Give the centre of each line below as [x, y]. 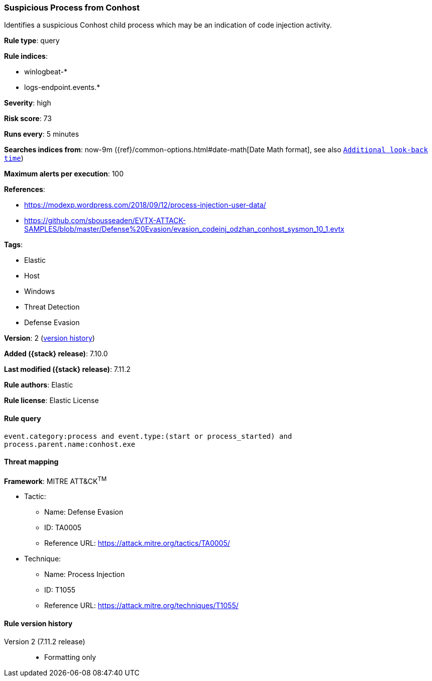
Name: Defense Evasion [84, 512]
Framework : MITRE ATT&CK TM [56, 480]
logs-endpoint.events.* [62, 87]
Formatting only [70, 657]
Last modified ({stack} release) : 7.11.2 [67, 369]
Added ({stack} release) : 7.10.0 [56, 354]
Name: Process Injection [85, 574]
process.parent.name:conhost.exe [70, 444]
